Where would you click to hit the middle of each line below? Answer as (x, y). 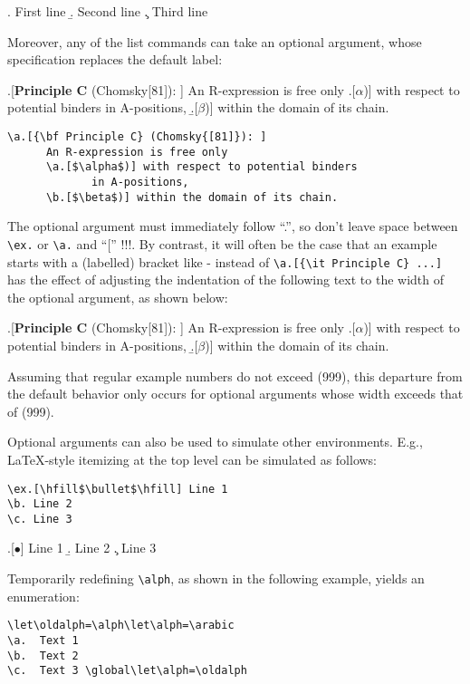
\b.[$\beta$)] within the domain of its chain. (192, 197)
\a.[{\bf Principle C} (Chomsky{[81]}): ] (137, 136)
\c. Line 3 (40, 519)
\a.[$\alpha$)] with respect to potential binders (201, 167)
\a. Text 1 (43, 640)
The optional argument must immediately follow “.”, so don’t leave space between (233, 226)
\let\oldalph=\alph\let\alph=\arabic (121, 626)
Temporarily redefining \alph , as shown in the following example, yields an (216, 578)
